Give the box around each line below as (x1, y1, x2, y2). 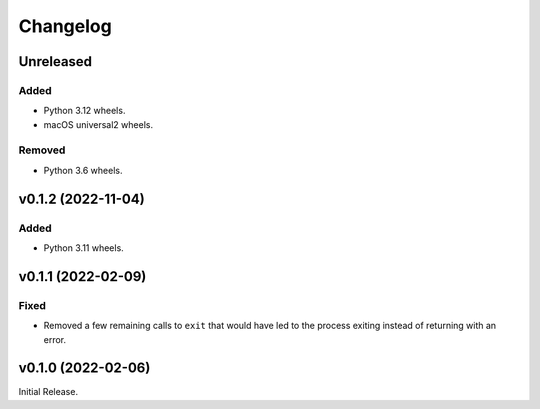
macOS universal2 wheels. (43, 118, 154, 130)
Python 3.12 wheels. (43, 105, 126, 117)
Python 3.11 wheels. (43, 242, 124, 254)
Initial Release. (18, 386, 79, 398)
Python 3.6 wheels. (43, 164, 123, 176)
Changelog (18, 15, 112, 37)
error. (43, 333, 67, 345)
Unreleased (18, 53, 93, 70)
